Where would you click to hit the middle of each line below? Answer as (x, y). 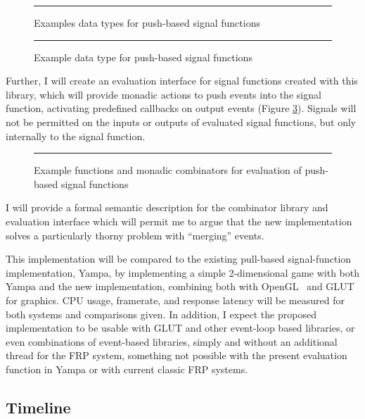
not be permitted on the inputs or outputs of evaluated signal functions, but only (181, 121)
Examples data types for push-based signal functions (147, 23)
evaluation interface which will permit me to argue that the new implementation (179, 221)
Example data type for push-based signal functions (143, 57)
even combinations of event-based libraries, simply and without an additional (172, 341)
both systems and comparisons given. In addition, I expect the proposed (161, 314)
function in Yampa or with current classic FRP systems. (127, 369)
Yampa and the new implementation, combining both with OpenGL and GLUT (180, 286)
